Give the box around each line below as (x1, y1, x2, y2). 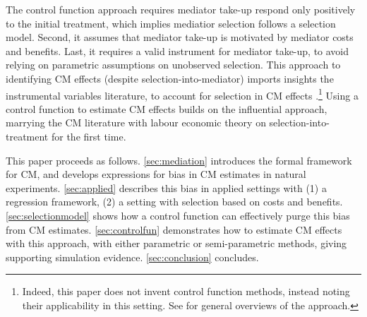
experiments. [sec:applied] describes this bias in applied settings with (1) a (6, 180, 327, 195)
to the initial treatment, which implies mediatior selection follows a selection (6, 16, 336, 30)
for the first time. (51, 129, 126, 143)
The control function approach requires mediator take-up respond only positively (6, 2, 356, 16)
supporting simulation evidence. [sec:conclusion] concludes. (6, 249, 259, 264)
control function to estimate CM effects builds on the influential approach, (6, 101, 327, 116)
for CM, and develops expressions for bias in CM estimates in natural (6, 167, 306, 181)
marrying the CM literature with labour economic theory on (6, 115, 266, 130)
